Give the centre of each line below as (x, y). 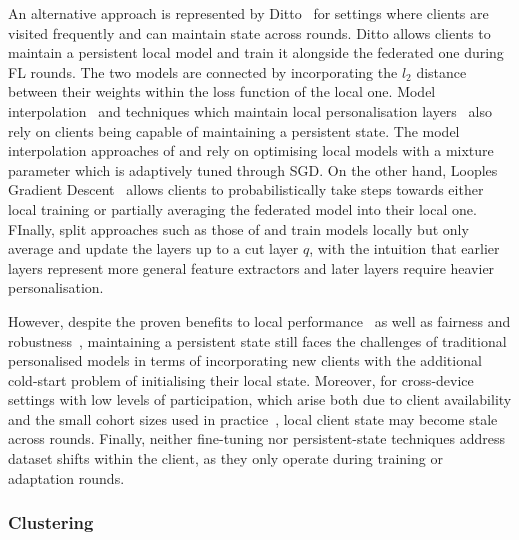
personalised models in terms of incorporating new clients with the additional (245, 360)
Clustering (51, 522)
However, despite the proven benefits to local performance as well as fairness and (259, 320)
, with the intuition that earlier (404, 248)
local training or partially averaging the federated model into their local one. (242, 208)
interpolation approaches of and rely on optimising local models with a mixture (251, 150)
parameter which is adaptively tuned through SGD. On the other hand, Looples (253, 169)
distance (441, 71)
